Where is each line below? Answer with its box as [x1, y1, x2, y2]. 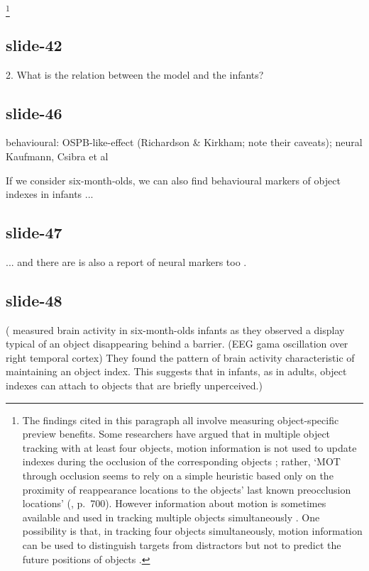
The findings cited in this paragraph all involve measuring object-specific [22, 412, 339, 427]
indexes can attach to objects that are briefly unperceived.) [6, 378, 263, 393]
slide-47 [6, 221, 62, 243]
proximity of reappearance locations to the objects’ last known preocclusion [22, 482, 351, 497]
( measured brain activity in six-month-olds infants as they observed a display [6, 322, 345, 337]
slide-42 [6, 33, 62, 55]
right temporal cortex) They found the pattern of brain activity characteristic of [6, 350, 355, 365]
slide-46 [6, 101, 62, 123]
